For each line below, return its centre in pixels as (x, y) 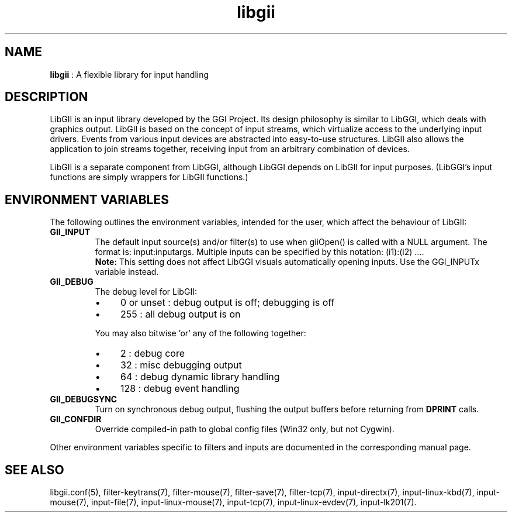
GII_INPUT (70, 232)
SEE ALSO (34, 470)
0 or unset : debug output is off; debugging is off (228, 303)
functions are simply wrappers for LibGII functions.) (149, 177)
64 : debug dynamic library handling (200, 377)
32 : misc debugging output (181, 365)
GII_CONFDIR (76, 419)
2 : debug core (153, 354)
